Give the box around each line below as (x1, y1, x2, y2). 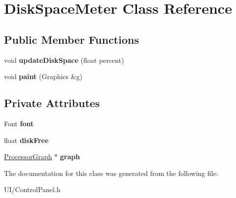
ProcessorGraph (4, 151, 52, 162)
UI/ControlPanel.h (4, 184, 61, 195)
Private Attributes (4, 95, 100, 111)
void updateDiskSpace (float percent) (4, 55, 124, 65)
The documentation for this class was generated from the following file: (4, 168, 218, 178)
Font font (4, 118, 34, 128)
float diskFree (4, 135, 49, 145)
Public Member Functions (4, 31, 139, 47)
